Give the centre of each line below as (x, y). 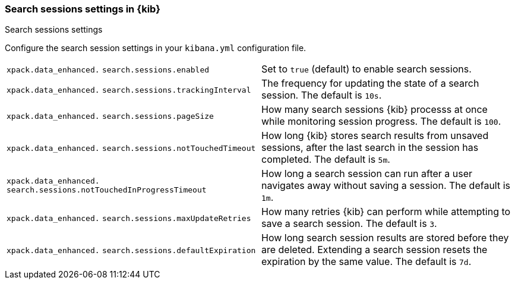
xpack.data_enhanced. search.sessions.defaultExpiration (131, 251)
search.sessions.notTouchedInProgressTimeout (107, 190)
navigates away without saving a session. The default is (386, 186)
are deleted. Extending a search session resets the (375, 250)
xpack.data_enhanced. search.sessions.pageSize (110, 116)
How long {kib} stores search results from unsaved (375, 136)
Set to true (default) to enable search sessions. (366, 69)
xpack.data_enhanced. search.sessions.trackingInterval (129, 90)
